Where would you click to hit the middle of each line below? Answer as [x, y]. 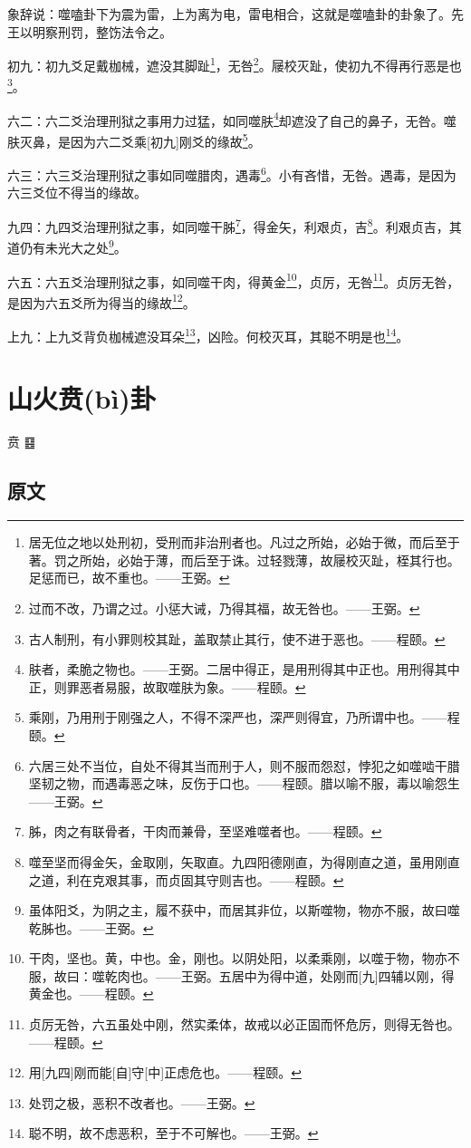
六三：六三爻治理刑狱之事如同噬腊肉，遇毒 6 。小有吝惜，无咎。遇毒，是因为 [232, 174]
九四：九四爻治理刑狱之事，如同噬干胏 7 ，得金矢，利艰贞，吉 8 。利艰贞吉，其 [235, 225]
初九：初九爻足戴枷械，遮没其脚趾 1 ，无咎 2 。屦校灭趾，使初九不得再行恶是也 [235, 64]
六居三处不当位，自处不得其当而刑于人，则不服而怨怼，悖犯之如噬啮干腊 [244, 765]
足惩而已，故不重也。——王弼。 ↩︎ [129, 578]
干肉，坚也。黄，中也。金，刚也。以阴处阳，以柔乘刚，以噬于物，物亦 [238, 958]
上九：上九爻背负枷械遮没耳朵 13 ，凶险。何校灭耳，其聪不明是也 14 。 [208, 335]
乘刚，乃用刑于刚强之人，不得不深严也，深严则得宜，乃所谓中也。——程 [244, 717]
